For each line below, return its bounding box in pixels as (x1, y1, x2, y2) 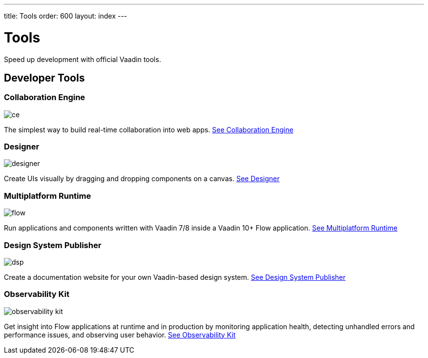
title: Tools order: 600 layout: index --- (4, 12, 128, 20)
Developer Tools (4, 71, 85, 84)
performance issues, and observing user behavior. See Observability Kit (4, 330, 236, 339)
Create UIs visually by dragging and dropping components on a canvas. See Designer (4, 174, 280, 183)
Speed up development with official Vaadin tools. (4, 55, 161, 63)
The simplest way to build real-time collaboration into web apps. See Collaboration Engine (4, 125, 294, 134)
